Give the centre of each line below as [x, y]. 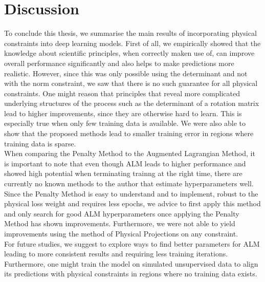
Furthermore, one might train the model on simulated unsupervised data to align [131, 263]
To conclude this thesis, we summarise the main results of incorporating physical [130, 33]
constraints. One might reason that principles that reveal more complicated [122, 93]
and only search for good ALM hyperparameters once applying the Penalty [122, 213]
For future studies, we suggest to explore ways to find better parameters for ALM [132, 243]
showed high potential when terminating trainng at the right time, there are [123, 173]
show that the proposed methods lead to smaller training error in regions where [129, 133]
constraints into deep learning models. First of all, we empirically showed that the [132, 43]
